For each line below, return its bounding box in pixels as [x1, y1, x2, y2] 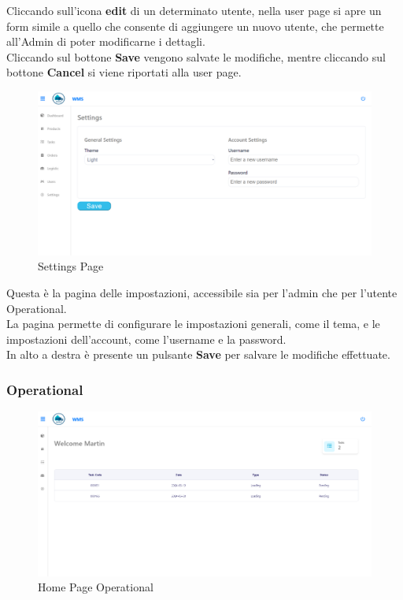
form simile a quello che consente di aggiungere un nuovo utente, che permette [6, 17, 384, 34]
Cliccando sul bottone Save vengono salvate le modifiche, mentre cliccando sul [6, 48, 386, 65]
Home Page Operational [38, 579, 153, 595]
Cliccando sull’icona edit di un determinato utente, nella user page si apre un [6, 2, 382, 18]
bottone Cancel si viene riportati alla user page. [6, 64, 242, 80]
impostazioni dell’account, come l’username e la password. [6, 330, 287, 347]
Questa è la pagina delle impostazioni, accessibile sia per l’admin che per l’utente [6, 285, 397, 301]
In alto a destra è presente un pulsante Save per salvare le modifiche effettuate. [6, 346, 390, 363]
